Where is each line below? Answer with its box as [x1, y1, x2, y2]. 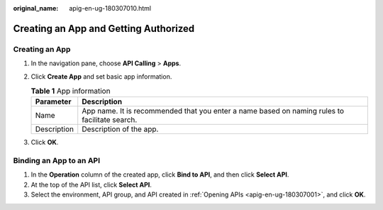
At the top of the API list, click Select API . [30, 180, 152, 189]
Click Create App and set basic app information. [30, 72, 172, 81]
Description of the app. [82, 124, 159, 134]
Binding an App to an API [13, 156, 101, 166]
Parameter [35, 96, 72, 106]
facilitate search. [82, 115, 138, 125]
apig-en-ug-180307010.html [69, 4, 152, 12]
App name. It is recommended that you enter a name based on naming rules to [82, 106, 344, 116]
